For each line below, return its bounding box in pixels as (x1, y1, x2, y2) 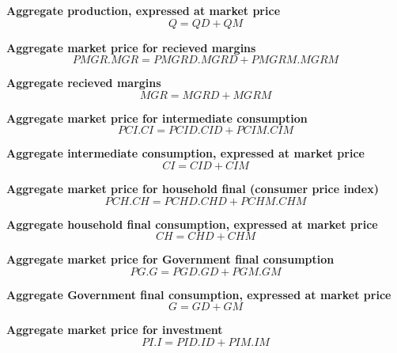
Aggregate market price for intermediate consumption (6, 109, 308, 126)
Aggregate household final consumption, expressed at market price (6, 215, 378, 232)
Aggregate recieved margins (6, 74, 161, 91)
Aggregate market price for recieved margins (6, 39, 256, 55)
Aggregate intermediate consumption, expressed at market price (6, 145, 365, 161)
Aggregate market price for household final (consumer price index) (6, 180, 379, 196)
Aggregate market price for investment (6, 321, 223, 338)
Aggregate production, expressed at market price (6, 2, 281, 18)
